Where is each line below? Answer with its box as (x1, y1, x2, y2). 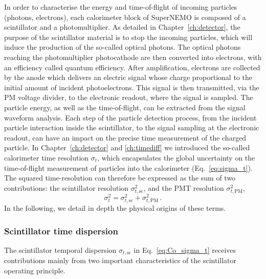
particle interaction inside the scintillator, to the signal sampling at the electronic (4, 122, 259, 133)
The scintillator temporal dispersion (4, 244, 117, 255)
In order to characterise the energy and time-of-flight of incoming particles (4, 2, 237, 12)
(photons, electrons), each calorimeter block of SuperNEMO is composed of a (4, 11, 246, 22)
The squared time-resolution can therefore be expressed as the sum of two (4, 172, 236, 183)
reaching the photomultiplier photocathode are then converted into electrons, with (4, 51, 262, 62)
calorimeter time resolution (4, 152, 89, 163)
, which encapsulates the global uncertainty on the (97, 152, 255, 163)
